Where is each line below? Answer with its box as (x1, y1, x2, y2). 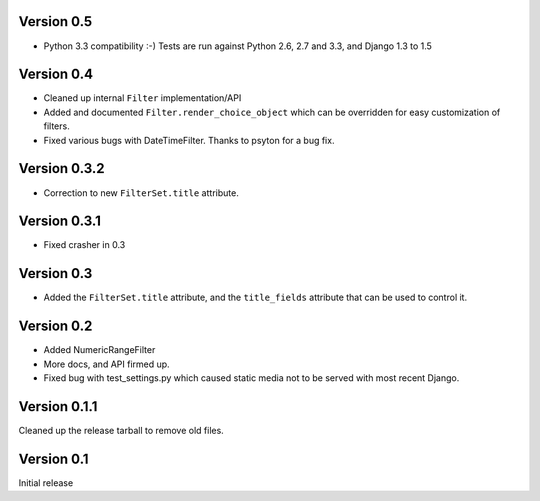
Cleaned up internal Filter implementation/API (43, 92, 242, 104)
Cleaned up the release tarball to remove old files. (18, 424, 224, 436)
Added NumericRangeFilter (43, 344, 156, 356)
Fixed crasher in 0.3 (43, 239, 126, 251)
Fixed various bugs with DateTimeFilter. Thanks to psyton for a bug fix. (43, 134, 335, 146)
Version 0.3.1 (18, 213, 102, 230)
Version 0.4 (18, 66, 94, 83)
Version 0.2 (18, 318, 93, 335)
